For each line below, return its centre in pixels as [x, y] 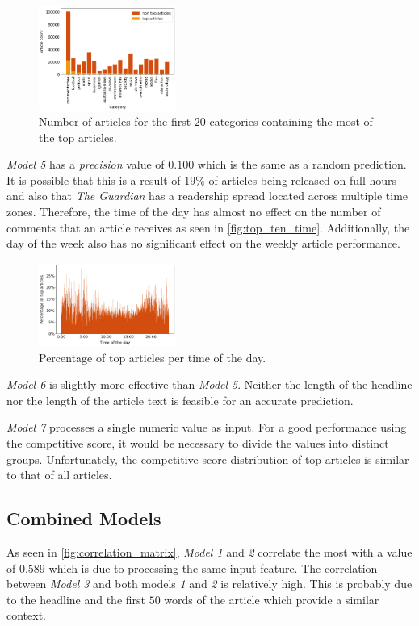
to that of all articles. [59, 475]
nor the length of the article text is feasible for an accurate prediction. [180, 400]
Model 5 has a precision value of [86, 164]
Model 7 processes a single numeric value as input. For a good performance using [207, 427]
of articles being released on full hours [303, 179]
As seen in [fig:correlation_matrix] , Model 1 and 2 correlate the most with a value [209, 551]
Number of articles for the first [115, 121]
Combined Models [84, 518]
